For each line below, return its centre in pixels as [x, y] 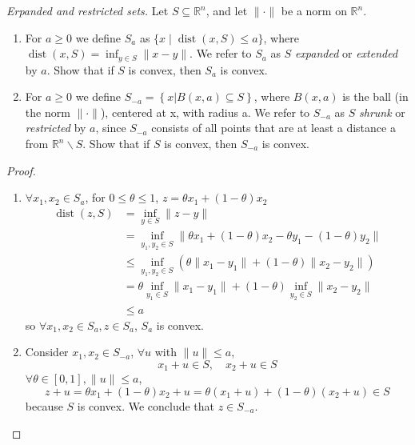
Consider [47, 352]
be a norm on [314, 10]
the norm [48, 112]
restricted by [56, 128]
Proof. [21, 170]
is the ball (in [375, 96]
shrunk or [382, 112]
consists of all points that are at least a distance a [273, 128]
